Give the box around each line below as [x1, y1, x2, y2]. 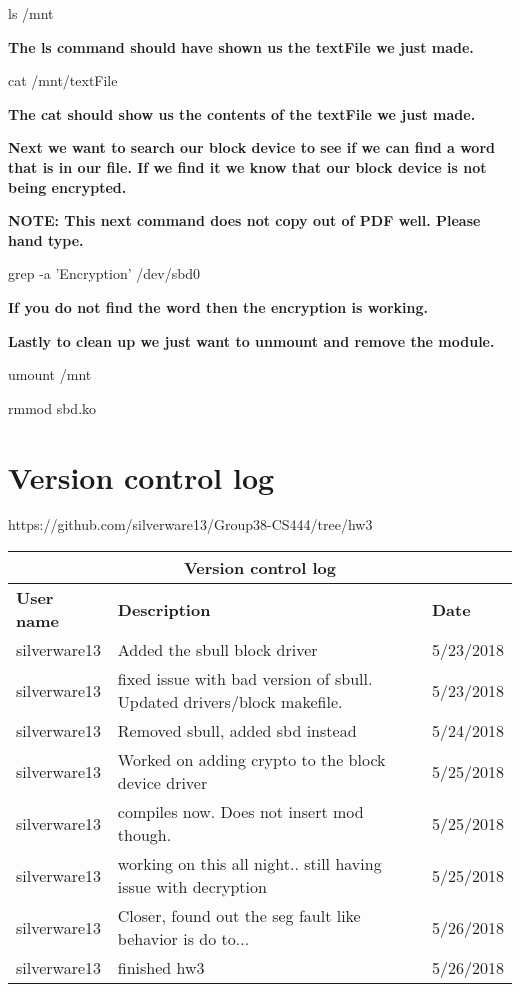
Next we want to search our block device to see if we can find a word [8, 137, 495, 158]
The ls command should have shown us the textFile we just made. [8, 36, 474, 57]
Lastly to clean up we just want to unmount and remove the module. [8, 330, 495, 351]
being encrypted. [8, 176, 127, 197]
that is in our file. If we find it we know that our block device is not [8, 156, 487, 177]
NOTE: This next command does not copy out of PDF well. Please [8, 210, 481, 231]
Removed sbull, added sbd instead [117, 719, 357, 743]
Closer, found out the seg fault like [117, 904, 361, 928]
